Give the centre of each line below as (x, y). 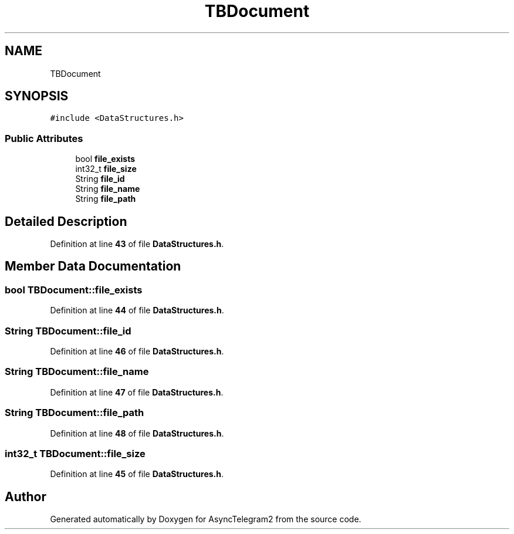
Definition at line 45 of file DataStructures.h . (137, 474)
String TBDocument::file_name (77, 372)
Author (26, 496)
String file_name (108, 189)
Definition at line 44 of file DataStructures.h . (137, 310)
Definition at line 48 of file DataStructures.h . (137, 433)
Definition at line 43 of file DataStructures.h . (137, 244)
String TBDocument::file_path (75, 413)
